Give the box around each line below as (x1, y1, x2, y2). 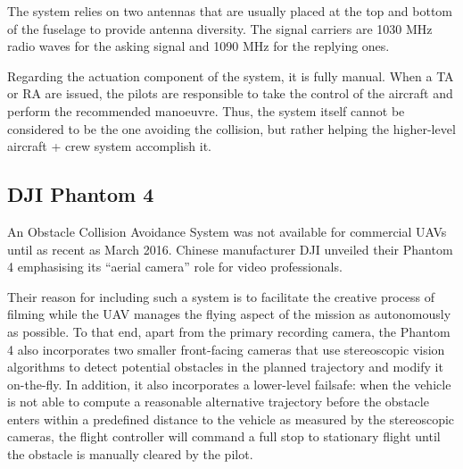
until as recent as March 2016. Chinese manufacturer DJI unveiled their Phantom (7, 239, 453, 258)
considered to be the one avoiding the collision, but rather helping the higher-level (7, 119, 456, 138)
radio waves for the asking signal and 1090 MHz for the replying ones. (7, 37, 390, 55)
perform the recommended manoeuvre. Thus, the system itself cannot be (7, 101, 405, 120)
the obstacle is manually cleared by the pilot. (7, 445, 253, 464)
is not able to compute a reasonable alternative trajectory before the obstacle (7, 392, 429, 411)
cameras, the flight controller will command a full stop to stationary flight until (7, 427, 441, 446)
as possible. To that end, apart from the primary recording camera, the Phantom (7, 322, 451, 340)
